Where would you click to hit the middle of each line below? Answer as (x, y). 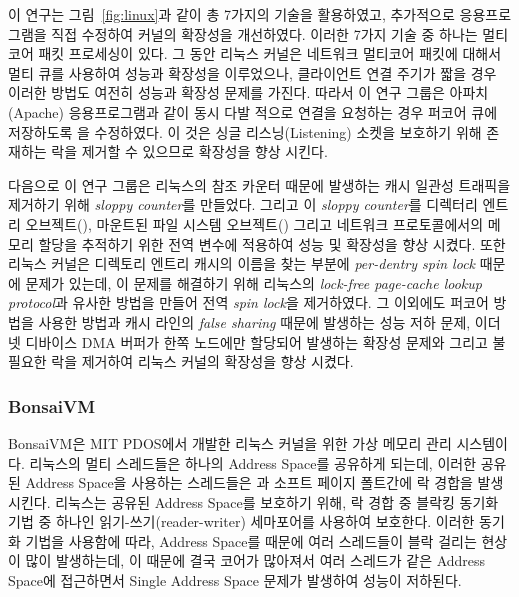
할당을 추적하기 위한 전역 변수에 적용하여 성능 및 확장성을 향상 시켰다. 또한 (272, 243)
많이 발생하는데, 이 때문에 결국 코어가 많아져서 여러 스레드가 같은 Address (255, 560)
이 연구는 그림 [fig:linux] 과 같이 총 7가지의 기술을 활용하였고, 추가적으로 (231, 14)
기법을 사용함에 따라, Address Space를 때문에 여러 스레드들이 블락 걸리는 (251, 540)
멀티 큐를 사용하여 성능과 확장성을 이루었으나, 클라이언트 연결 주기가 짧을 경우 (252, 72)
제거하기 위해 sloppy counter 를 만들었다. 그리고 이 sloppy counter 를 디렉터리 (243, 204)
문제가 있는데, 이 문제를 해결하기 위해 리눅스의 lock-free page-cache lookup (253, 282)
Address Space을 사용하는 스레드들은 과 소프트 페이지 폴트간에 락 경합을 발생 (264, 482)
